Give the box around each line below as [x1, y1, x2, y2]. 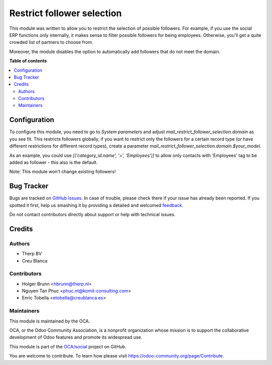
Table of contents [9, 58, 47, 64]
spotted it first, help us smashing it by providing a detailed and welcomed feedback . [9, 202, 184, 208]
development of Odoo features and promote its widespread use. [9, 334, 143, 340]
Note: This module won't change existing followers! [9, 169, 116, 175]
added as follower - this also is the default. [9, 159, 98, 165]
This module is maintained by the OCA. [9, 318, 90, 324]
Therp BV [22, 250, 42, 257]
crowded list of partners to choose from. [9, 39, 93, 45]
